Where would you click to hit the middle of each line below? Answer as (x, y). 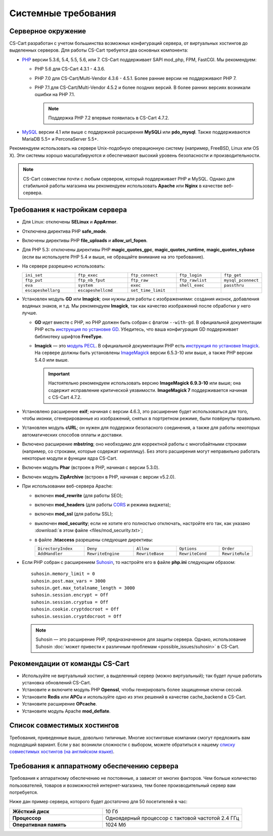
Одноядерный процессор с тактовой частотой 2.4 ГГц (172, 818)
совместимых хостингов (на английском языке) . (62, 752)
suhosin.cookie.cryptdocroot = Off (75, 609)
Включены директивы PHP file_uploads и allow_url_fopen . (85, 240)
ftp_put (34, 280)
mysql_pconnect (241, 280)
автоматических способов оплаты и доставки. (73, 434)
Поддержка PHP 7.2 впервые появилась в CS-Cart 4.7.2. (109, 118)
